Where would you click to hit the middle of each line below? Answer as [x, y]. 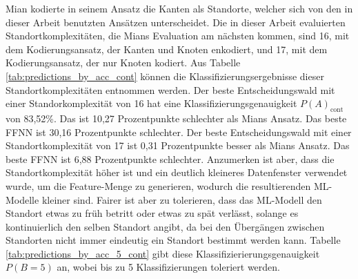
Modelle [22, 199]
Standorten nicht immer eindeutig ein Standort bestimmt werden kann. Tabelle [173, 240]
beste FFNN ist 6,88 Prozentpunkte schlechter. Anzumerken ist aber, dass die [170, 158]
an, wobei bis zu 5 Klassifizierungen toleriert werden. [168, 267]
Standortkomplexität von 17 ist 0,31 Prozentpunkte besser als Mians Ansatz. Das [178, 145]
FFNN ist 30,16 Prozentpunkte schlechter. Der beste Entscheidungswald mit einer [179, 132]
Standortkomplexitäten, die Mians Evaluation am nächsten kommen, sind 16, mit [178, 36]
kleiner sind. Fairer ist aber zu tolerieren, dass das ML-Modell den [182, 199]
